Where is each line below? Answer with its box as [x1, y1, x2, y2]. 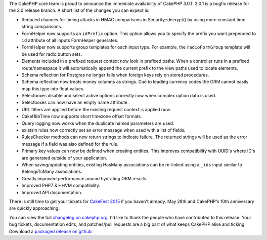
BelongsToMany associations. [21, 168, 83, 175]
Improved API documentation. [21, 189, 83, 195]
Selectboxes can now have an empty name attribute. [21, 99, 129, 106]
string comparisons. [21, 24, 63, 30]
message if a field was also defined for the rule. [21, 141, 119, 147]
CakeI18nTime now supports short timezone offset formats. [21, 114, 142, 120]
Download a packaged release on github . [9, 228, 93, 234]
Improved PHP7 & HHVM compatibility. [21, 183, 101, 189]
